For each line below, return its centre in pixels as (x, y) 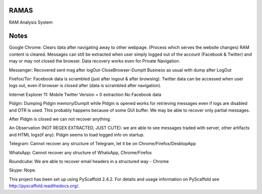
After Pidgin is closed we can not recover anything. (60, 119)
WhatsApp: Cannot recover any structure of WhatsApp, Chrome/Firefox (81, 152)
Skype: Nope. (23, 170)
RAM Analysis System (31, 22)
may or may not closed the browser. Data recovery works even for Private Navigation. (95, 61)
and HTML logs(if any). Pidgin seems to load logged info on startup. (77, 134)
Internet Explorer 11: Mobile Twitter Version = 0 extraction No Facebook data (85, 94)
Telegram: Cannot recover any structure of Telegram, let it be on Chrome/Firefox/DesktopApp (102, 144)
